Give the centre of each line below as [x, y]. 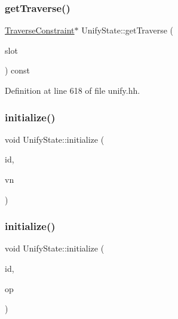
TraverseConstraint [40, 30]
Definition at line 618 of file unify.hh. [73, 90]
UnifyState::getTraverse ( [127, 30]
